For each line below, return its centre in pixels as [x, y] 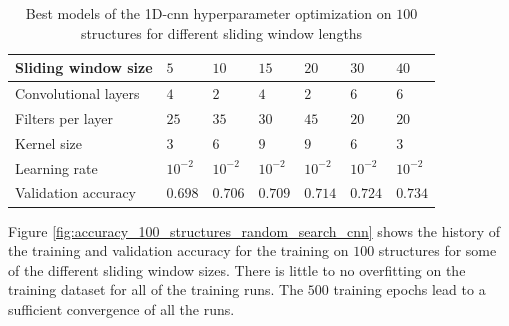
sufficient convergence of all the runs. [121, 308]
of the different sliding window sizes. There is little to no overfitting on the [237, 269]
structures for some [437, 250]
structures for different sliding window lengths [221, 32]
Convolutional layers [77, 93]
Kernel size [48, 142]
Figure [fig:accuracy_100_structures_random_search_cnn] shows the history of [254, 230]
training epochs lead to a [409, 289]
